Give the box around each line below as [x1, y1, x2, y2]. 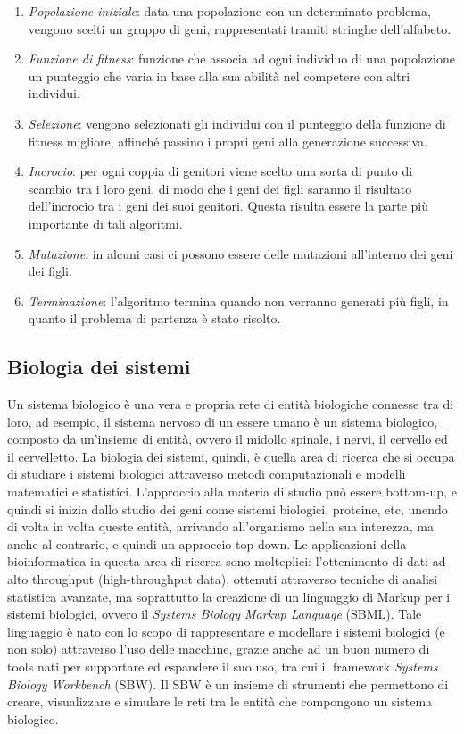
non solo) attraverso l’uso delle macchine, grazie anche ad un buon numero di [7, 639, 430, 658]
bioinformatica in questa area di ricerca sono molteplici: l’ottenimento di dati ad [7, 552, 446, 571]
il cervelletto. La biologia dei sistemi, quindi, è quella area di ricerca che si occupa [7, 446, 455, 465]
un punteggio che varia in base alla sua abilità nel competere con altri [28, 66, 410, 85]
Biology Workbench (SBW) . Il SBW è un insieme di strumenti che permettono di [7, 674, 449, 693]
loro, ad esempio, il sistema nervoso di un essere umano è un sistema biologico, [7, 412, 438, 430]
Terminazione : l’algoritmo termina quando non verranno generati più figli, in [28, 291, 449, 310]
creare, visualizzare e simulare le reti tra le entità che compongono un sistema [7, 692, 433, 711]
